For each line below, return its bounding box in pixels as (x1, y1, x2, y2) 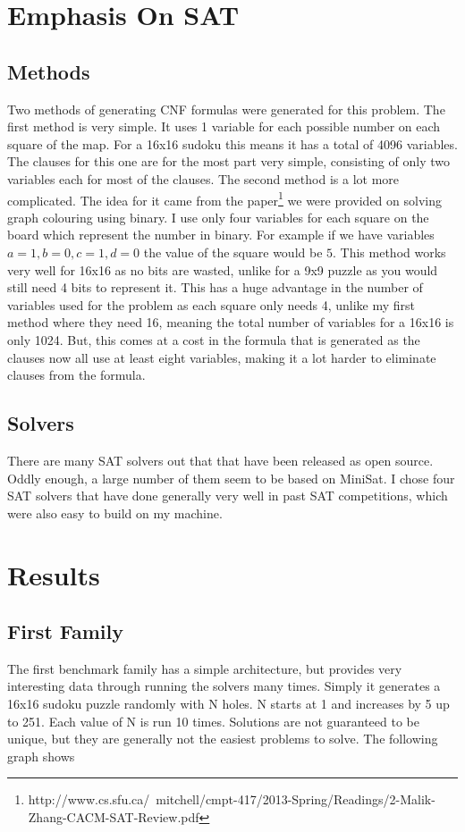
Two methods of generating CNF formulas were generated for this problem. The (7, 99, 445, 118)
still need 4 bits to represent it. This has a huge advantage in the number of (7, 278, 423, 297)
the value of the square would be (143, 242, 323, 261)
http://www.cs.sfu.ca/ (28, 790, 150, 809)
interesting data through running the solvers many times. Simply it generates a (7, 677, 441, 695)
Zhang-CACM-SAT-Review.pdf (28, 808, 199, 827)
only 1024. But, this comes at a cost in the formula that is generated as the (7, 330, 420, 349)
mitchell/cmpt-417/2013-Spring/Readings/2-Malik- (156, 790, 435, 809)
